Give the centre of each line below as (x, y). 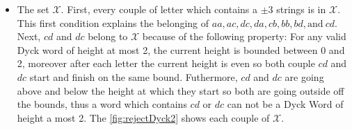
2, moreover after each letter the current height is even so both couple (166, 63)
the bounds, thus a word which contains (102, 104)
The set (33, 9)
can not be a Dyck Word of (285, 104)
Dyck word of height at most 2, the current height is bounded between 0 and (181, 49)
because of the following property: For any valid (244, 36)
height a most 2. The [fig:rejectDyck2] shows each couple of (143, 117)
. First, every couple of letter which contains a (159, 9)
